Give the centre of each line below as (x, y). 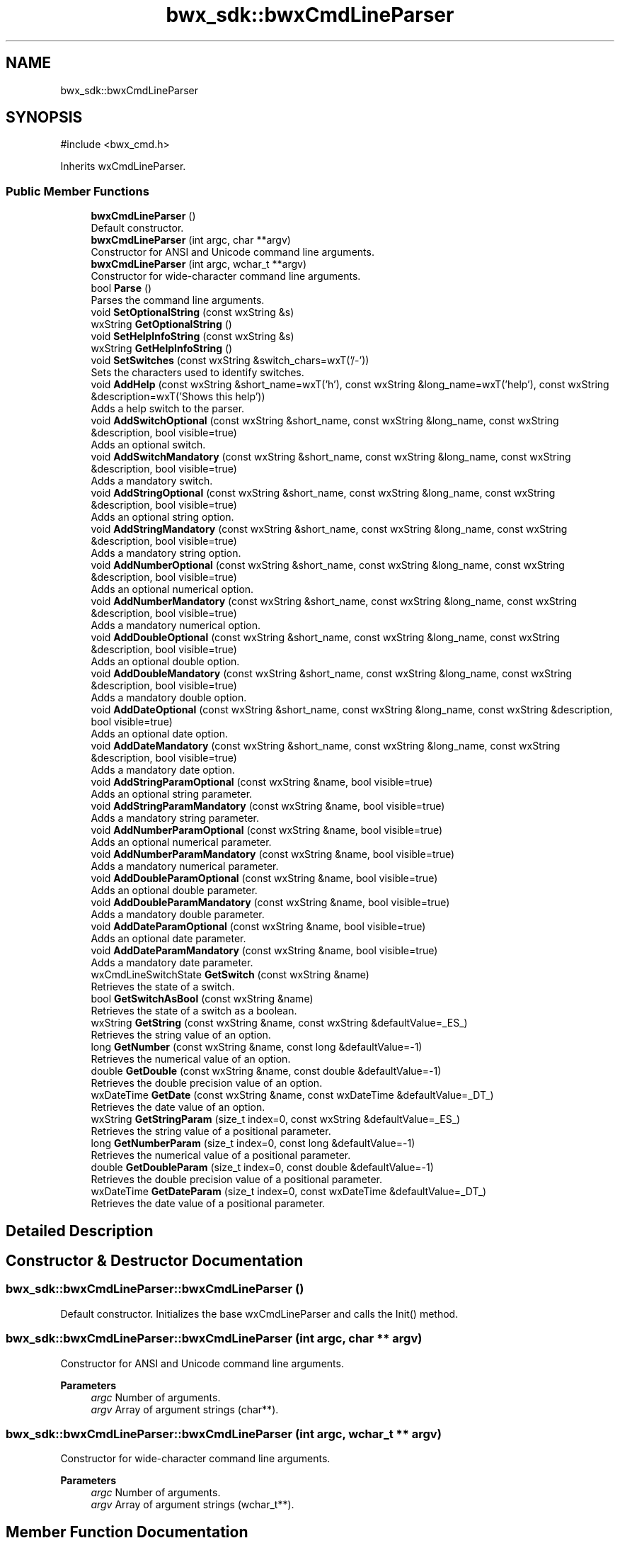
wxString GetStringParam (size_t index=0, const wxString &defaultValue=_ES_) (276, 1119)
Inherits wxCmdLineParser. (123, 166)
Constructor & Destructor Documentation (155, 1261)
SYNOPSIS (44, 118)
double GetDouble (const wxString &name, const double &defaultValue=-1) (266, 1071)
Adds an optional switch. (148, 445)
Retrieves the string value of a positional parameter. (211, 1131)
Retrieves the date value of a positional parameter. (208, 1204)
